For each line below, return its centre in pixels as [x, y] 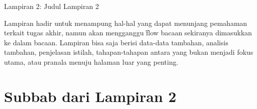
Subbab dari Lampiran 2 [90, 96]
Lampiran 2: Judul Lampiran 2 [51, 6]
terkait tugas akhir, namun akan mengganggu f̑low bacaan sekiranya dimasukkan [128, 33]
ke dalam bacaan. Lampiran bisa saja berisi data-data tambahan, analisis [116, 42]
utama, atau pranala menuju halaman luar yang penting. [91, 61]
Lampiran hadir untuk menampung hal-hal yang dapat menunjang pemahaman [126, 23]
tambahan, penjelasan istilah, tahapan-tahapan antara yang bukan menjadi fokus [129, 52]
